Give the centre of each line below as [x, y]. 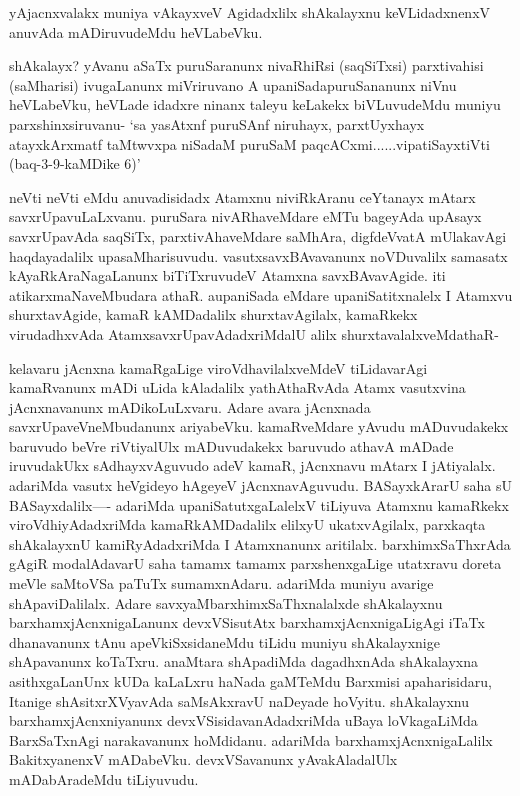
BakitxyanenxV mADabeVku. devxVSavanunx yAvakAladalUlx [203, 759]
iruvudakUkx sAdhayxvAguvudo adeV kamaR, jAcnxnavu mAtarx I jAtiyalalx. [252, 465]
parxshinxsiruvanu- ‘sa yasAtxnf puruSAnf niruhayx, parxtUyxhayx [217, 123]
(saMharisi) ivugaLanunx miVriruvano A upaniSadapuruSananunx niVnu [233, 84]
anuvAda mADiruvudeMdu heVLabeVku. [136, 31]
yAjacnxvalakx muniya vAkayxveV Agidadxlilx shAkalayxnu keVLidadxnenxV [250, 12]
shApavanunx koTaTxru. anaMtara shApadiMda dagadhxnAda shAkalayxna [244, 661]
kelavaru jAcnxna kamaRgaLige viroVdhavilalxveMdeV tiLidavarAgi [218, 367]
